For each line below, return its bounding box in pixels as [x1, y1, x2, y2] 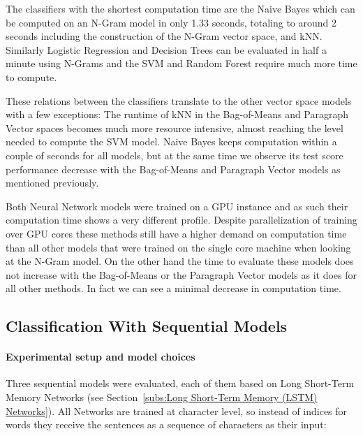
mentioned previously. [6, 175, 99, 190]
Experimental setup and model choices [6, 349, 195, 364]
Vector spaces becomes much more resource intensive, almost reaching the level [6, 120, 343, 135]
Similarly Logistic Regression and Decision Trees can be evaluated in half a [6, 42, 327, 57]
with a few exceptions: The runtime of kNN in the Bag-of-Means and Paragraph [6, 107, 349, 122]
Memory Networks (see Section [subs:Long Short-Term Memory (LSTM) [6, 390, 318, 405]
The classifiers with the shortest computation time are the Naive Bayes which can [6, 1, 355, 15]
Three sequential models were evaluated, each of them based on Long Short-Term [6, 376, 355, 391]
